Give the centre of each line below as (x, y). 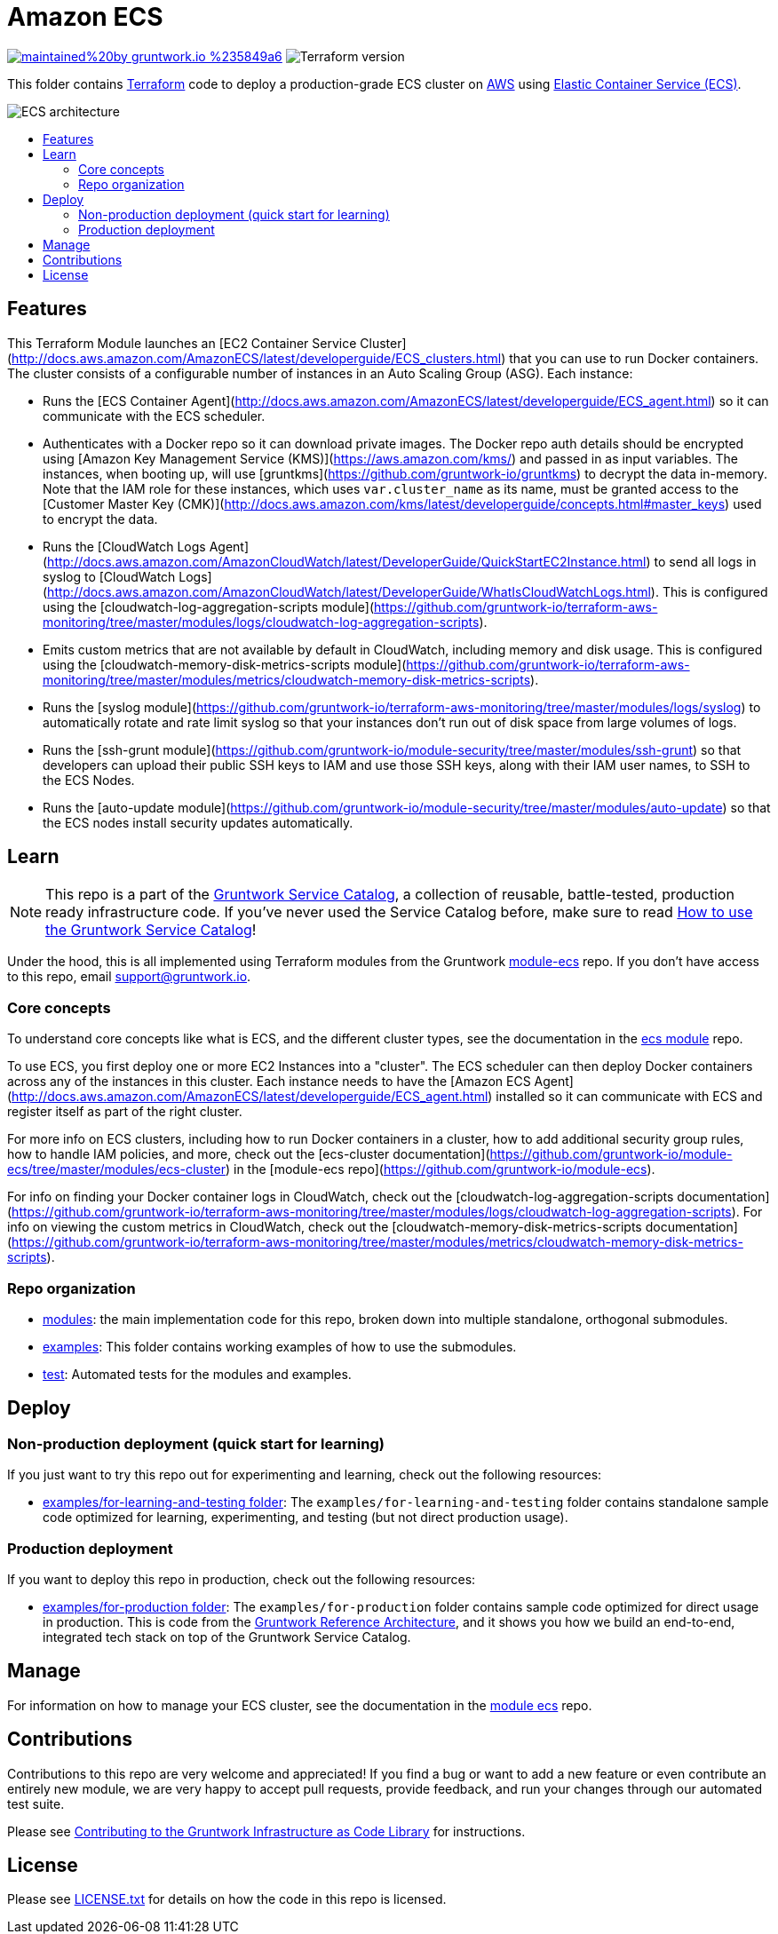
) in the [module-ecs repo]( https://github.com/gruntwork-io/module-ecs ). (440, 1169)
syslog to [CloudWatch (109, 576)
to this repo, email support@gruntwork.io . (129, 977)
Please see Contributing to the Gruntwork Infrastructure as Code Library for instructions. (266, 1831)
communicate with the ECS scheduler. (154, 416)
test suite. (36, 1803)
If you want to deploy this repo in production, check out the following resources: (242, 1579)
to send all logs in (705, 561)
